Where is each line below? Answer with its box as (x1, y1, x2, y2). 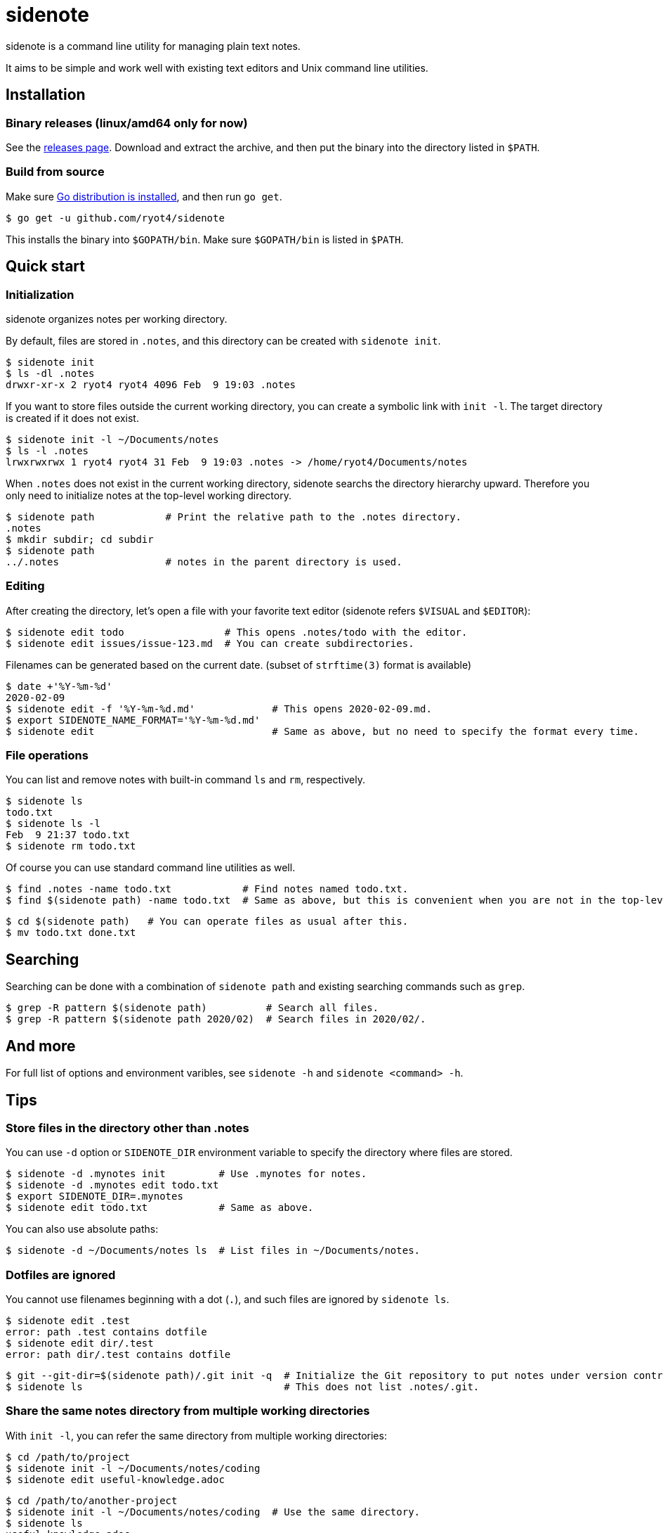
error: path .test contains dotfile (6, 1326, 207, 1338)
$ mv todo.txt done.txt (6, 927, 136, 939)
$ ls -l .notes (6, 444, 89, 456)
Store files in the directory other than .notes (6, 1120, 249, 1135)
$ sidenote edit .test (6, 1315, 131, 1327)
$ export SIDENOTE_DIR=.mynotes (6, 1191, 183, 1202)
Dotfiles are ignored (6, 1267, 116, 1282)
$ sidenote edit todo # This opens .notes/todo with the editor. (6, 626, 468, 638)
